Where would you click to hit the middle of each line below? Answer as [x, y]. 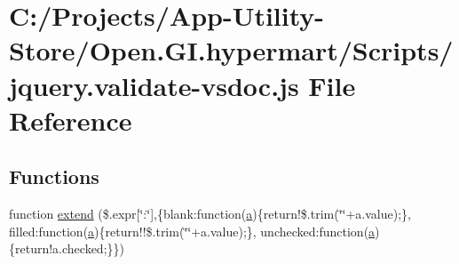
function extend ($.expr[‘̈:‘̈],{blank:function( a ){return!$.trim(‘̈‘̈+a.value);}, [210, 214]
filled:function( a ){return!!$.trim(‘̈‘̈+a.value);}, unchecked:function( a [192, 231]
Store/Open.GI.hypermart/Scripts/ [231, 50]
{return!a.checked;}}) [67, 248]
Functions [54, 176]
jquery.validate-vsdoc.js [154, 85]
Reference [71, 120]
